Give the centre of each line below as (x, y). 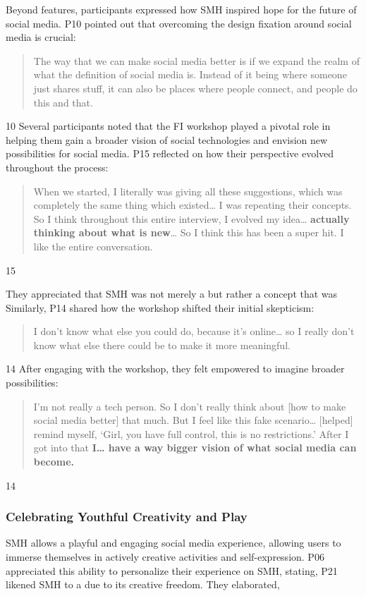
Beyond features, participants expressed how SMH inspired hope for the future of (181, 9)
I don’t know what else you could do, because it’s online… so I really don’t (194, 331)
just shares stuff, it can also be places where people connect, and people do (195, 88)
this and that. (63, 102)
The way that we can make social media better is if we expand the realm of (196, 60)
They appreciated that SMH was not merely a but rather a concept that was (172, 294)
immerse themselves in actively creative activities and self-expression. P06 (165, 557)
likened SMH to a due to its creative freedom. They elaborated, (143, 584)
